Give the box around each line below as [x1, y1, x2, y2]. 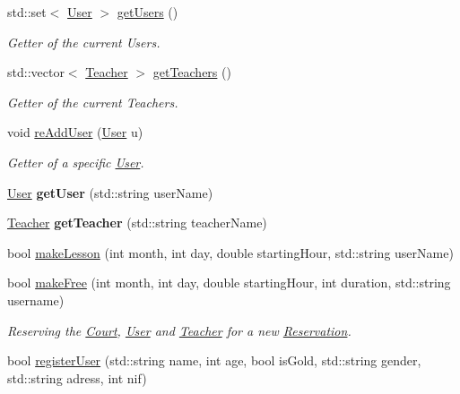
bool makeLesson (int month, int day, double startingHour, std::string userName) [7, 243, 454, 261]
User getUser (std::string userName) [7, 183, 213, 201]
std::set [7, 3, 47, 21]
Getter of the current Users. [7, 32, 161, 51]
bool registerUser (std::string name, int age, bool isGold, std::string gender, [7, 351, 421, 370]
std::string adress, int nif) [7, 368, 147, 387]
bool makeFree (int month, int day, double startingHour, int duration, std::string [7, 273, 451, 292]
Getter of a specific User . [7, 152, 144, 171]
